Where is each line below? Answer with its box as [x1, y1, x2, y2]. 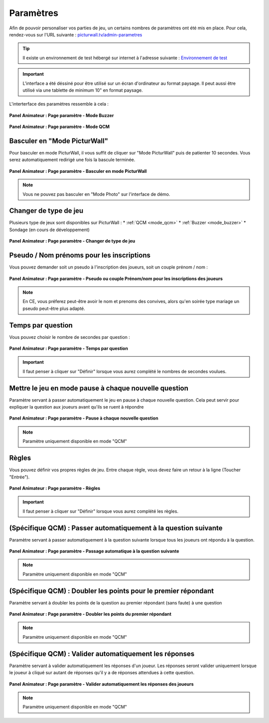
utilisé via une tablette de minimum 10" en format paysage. [22, 87, 143, 93]
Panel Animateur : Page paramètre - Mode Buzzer [9, 112, 114, 118]
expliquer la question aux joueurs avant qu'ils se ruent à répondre [9, 404, 144, 410]
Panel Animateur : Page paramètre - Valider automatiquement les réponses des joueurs [9, 681, 194, 687]
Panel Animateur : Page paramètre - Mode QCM [9, 124, 110, 130]
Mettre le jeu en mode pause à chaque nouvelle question [9, 384, 189, 392]
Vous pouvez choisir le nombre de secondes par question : [9, 334, 131, 340]
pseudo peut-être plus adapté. [22, 305, 86, 311]
